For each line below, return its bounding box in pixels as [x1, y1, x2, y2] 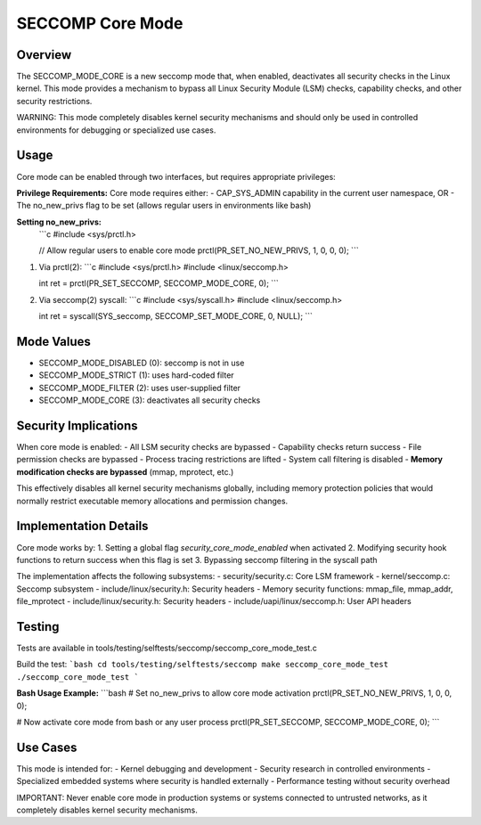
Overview [16, 47, 72, 62]
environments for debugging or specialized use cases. [16, 125, 216, 135]
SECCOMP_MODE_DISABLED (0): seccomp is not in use [38, 357, 245, 368]
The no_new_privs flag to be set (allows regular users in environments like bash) [16, 200, 312, 211]
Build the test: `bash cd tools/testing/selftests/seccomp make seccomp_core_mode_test [16, 659, 389, 670]
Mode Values [16, 334, 91, 349]
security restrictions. [16, 95, 93, 106]
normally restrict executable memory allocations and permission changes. [16, 495, 289, 506]
